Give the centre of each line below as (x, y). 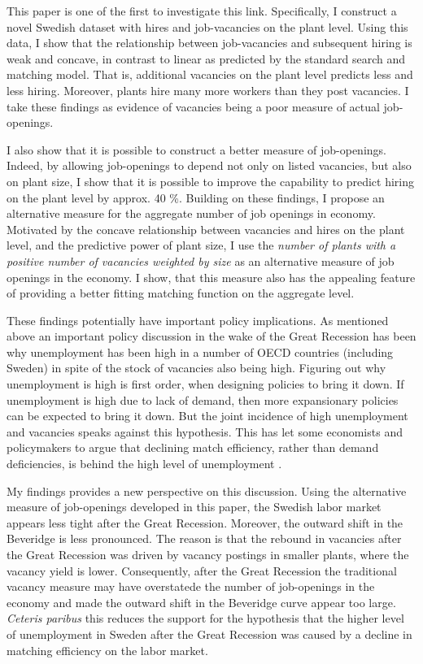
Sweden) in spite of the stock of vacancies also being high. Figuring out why (196, 368)
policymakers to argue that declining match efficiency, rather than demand (193, 447)
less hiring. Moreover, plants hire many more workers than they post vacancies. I (208, 90)
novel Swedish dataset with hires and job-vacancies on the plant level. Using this (207, 26)
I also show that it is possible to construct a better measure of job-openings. (196, 149)
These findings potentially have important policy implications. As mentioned (198, 320)
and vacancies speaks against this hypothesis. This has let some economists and (205, 431)
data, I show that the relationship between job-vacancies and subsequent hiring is (209, 43)
